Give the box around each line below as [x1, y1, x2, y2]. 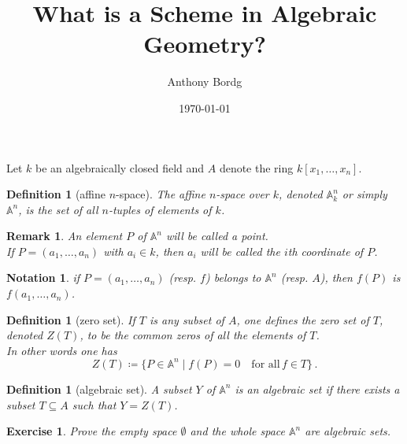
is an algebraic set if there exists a [235, 380, 400, 397]
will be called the [200, 242, 280, 259]
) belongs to [205, 269, 261, 286]
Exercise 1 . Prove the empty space [6, 423, 177, 439]
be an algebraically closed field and [35, 159, 205, 176]
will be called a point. [165, 228, 268, 244]
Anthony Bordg [167, 73, 242, 90]
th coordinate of [287, 242, 364, 259]
